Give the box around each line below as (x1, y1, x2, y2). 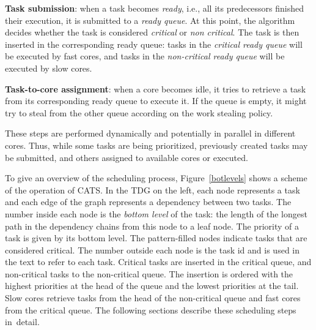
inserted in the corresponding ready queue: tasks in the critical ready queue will (5, 37, 303, 50)
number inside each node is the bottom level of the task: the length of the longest (5, 207, 307, 220)
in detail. (5, 315, 40, 328)
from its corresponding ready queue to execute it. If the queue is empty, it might (5, 94, 307, 107)
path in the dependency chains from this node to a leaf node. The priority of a (5, 219, 299, 232)
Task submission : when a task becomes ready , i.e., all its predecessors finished (5, 2, 304, 14)
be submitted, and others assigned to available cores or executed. (5, 151, 248, 163)
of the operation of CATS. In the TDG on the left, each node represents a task (5, 183, 300, 196)
